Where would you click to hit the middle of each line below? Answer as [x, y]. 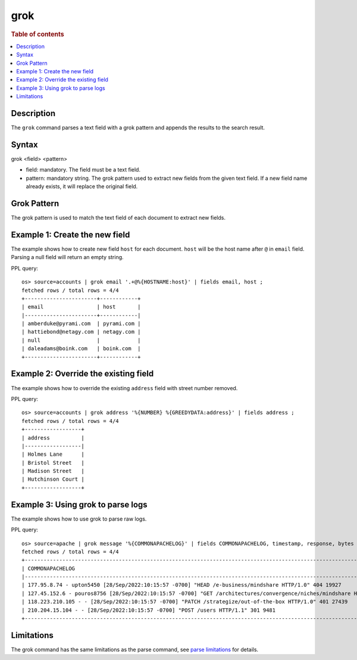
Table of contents [38, 34]
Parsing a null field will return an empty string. [68, 257]
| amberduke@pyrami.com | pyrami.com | [81, 324]
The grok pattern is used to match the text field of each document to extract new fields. [118, 218]
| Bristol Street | [53, 463]
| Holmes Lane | [53, 454]
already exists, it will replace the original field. [82, 186]
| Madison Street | [53, 471]
